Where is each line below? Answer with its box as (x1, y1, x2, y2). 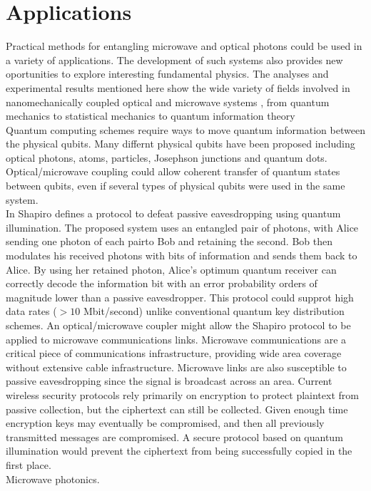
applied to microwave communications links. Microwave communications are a (6, 331, 347, 346)
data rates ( (6, 304, 57, 319)
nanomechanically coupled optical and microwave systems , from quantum (6, 94, 330, 109)
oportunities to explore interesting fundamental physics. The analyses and (6, 66, 329, 81)
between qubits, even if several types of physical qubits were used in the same (6, 178, 345, 193)
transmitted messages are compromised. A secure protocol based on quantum (6, 429, 343, 444)
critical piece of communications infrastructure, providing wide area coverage (6, 346, 342, 361)
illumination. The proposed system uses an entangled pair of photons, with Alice (6, 219, 359, 234)
